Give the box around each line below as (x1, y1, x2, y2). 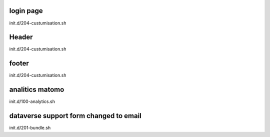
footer (9, 59, 29, 67)
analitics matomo (9, 85, 64, 94)
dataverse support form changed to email (9, 111, 142, 120)
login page (9, 6, 43, 15)
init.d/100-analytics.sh (9, 98, 55, 104)
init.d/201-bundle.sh (9, 125, 51, 131)
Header (9, 33, 33, 41)
